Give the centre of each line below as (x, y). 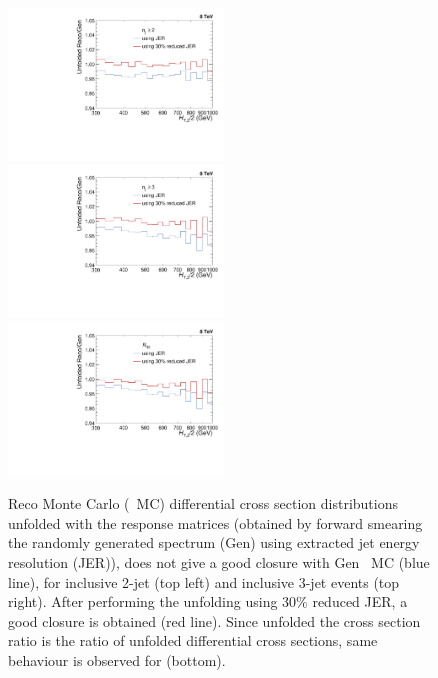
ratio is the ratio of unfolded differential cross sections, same (193, 640)
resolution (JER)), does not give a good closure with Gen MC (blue (219, 562)
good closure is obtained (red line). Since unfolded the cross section (214, 620)
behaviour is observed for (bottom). (117, 659)
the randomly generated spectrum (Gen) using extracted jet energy (214, 542)
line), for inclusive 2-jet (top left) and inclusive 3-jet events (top (204, 581)
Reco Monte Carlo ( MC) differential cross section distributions (203, 503)
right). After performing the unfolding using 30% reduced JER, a (208, 601)
